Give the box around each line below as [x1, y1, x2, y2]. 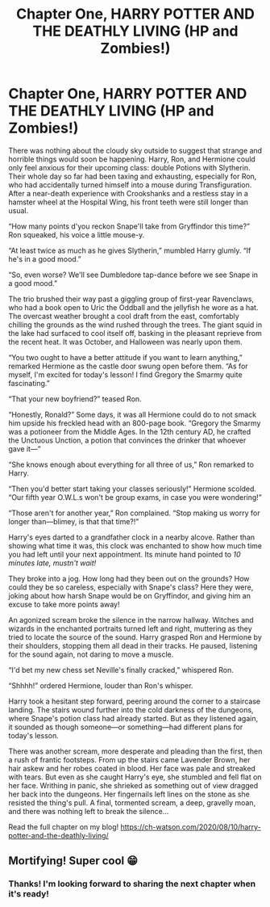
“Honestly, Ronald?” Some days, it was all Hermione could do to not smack [8, 409, 257, 419]
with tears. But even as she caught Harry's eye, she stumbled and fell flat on [8, 772, 262, 782]
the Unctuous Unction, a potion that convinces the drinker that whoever [8, 435, 247, 445]
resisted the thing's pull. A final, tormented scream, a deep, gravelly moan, [8, 797, 256, 808]
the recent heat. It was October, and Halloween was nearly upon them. [8, 337, 243, 346]
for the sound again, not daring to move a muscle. [8, 649, 174, 659]
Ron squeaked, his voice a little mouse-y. [8, 229, 145, 239]
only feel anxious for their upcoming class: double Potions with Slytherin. [8, 162, 251, 172]
